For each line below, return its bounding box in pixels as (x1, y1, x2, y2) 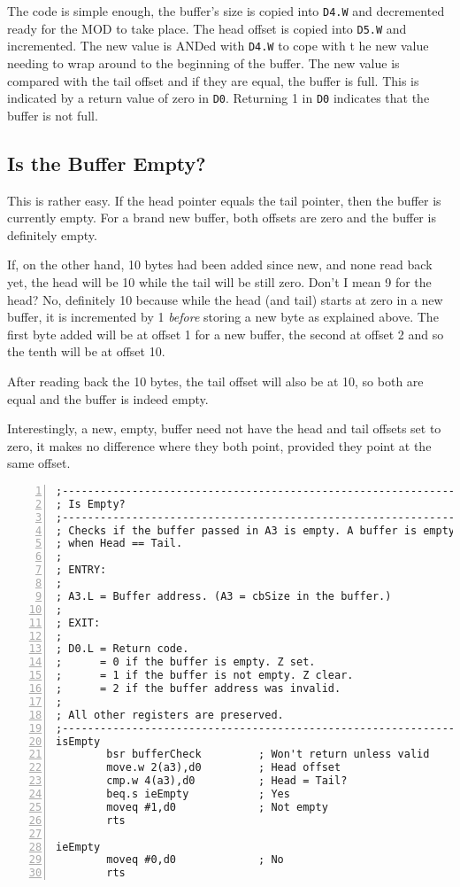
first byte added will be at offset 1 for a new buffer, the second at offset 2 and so (7, 324, 444, 343)
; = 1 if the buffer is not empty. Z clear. (56, 669, 354, 682)
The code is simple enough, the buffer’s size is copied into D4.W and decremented (7, 2, 445, 19)
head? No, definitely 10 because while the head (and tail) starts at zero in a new (7, 290, 443, 308)
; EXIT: (56, 616, 101, 629)
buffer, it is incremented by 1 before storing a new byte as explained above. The (7, 307, 439, 326)
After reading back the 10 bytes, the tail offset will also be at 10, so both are (7, 371, 424, 390)
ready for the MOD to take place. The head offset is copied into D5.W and (7, 19, 407, 37)
